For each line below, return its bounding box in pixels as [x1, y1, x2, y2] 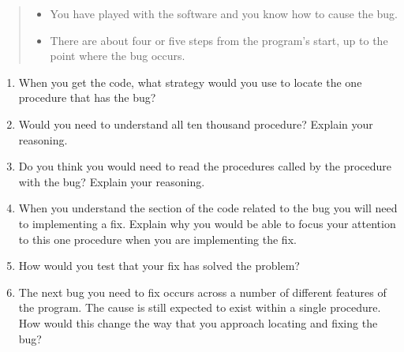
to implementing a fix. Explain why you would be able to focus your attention [18, 215, 396, 231]
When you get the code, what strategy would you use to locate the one [18, 73, 362, 90]
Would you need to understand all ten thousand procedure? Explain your [18, 115, 373, 132]
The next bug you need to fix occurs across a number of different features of [18, 283, 387, 300]
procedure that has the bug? [18, 89, 156, 106]
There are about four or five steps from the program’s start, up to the [50, 32, 388, 48]
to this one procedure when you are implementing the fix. [18, 230, 297, 247]
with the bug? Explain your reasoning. [18, 173, 205, 189]
